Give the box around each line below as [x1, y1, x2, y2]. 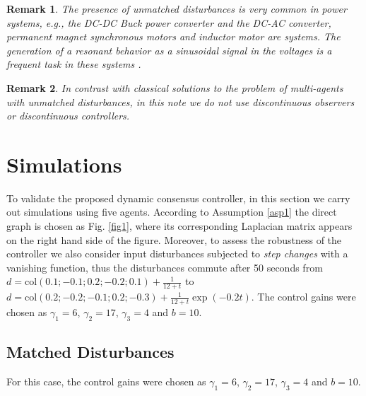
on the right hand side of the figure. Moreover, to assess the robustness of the [6, 232, 342, 247]
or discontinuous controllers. [6, 108, 130, 123]
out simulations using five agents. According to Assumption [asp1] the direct [6, 204, 337, 219]
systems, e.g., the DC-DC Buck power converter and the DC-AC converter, [6, 15, 331, 30]
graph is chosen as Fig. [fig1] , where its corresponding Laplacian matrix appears [6, 219, 353, 233]
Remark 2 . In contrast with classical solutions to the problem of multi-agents [6, 80, 343, 95]
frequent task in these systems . [6, 57, 141, 71]
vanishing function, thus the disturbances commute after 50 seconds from [6, 260, 323, 274]
